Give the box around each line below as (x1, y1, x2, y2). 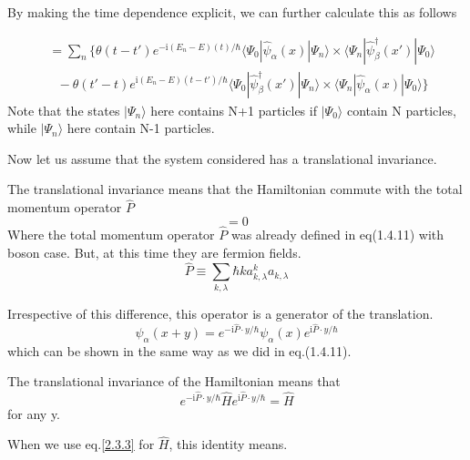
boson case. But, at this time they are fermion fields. (7, 242, 301, 261)
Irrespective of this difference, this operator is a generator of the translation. (7, 303, 434, 322)
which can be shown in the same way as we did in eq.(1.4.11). (7, 341, 352, 360)
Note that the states (7, 100, 120, 119)
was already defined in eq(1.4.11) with (230, 225, 444, 244)
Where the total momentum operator (7, 225, 215, 244)
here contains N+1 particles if (150, 100, 317, 119)
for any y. (7, 404, 61, 423)
